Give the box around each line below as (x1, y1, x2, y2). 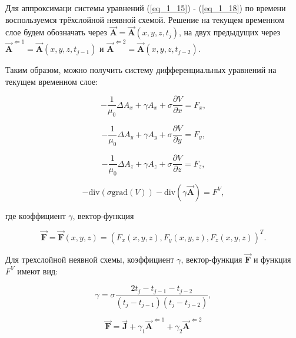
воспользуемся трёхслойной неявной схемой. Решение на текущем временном (5, 13, 284, 25)
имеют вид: (17, 264, 58, 277)
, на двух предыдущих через (178, 26, 281, 38)
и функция (253, 253, 291, 266)
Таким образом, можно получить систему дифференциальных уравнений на (5, 64, 277, 76)
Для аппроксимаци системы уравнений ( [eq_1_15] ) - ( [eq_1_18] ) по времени (5, 2, 286, 14)
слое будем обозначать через (5, 26, 107, 38)
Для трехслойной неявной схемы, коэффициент (5, 253, 174, 266)
